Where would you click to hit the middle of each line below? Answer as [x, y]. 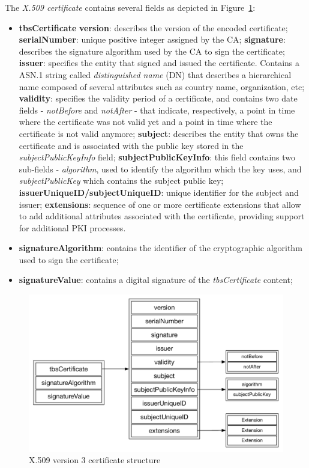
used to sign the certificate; [69, 259]
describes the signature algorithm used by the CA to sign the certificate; [152, 51]
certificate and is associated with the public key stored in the [131, 145]
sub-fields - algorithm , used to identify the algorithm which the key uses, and [160, 169]
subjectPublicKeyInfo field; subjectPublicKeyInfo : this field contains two [157, 157]
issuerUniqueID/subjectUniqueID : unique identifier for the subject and [159, 192]
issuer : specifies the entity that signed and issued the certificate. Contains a [159, 63]
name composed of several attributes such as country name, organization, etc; [162, 86]
